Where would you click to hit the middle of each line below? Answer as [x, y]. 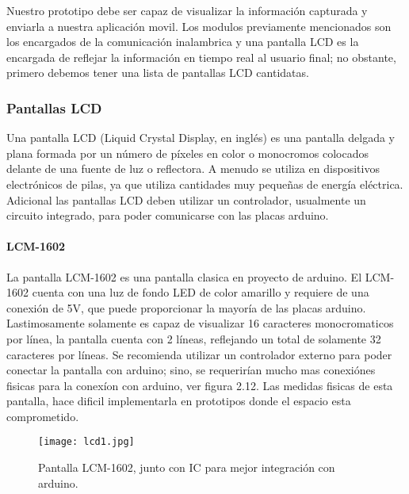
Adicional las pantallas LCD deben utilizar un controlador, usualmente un [186, 199]
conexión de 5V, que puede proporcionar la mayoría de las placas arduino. [186, 307]
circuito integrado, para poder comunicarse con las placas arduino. [168, 215]
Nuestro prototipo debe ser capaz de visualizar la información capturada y [187, 10]
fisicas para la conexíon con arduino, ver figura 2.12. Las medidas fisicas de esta [200, 385]
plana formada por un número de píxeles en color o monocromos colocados [187, 153]
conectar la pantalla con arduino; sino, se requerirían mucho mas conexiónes [191, 370]
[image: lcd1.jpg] [86, 442]
